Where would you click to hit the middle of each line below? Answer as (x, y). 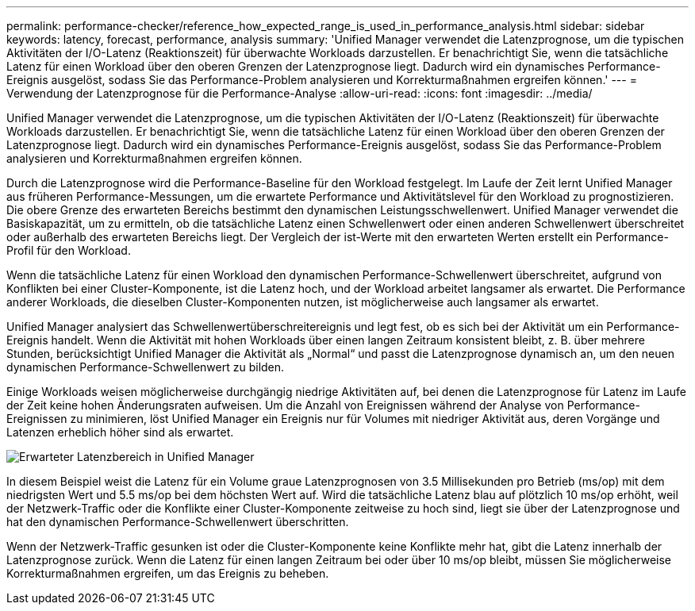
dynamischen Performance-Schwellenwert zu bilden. (146, 367)
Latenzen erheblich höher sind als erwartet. (120, 432)
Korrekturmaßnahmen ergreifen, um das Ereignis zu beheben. (168, 573)
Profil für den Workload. (69, 250)
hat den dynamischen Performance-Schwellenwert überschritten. (178, 522)
